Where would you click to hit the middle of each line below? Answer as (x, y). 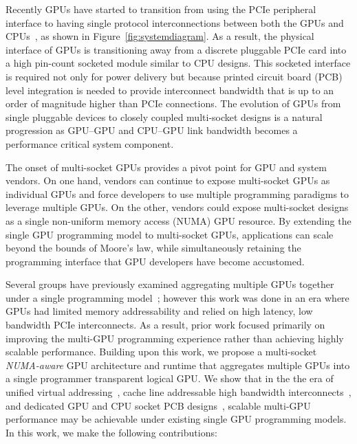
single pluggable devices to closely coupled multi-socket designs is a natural (164, 116)
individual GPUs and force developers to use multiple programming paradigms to (177, 193)
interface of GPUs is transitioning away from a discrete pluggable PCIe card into (176, 49)
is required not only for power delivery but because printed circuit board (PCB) (174, 76)
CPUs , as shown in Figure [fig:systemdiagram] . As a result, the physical (160, 36)
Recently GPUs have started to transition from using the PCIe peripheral (161, 9)
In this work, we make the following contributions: (111, 432)
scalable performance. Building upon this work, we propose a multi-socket (161, 352)
